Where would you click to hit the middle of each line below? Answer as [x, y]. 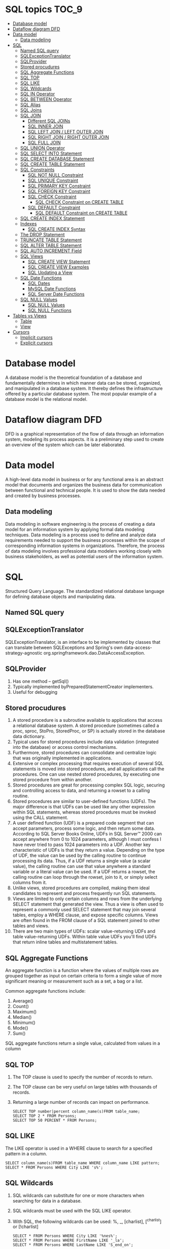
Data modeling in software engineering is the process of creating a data [80, 524]
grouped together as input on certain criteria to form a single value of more [84, 976]
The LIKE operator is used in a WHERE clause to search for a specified [79, 1148]
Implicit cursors [36, 337]
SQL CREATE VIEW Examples [58, 267]
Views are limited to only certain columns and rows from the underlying [87, 899]
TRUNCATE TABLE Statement [51, 240]
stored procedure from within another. [52, 780]
